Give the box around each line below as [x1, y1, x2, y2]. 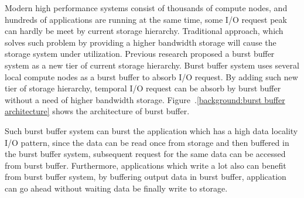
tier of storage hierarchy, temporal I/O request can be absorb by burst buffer [5, 82, 281, 94]
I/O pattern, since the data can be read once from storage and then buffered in [5, 136, 289, 148]
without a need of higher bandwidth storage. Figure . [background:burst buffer [5, 93, 285, 105]
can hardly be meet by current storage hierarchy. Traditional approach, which [5, 25, 283, 37]
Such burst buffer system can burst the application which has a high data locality [5, 124, 298, 136]
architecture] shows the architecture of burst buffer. [5, 105, 190, 117]
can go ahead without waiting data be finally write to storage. [5, 182, 228, 194]
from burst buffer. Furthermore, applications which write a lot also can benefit [5, 159, 286, 171]
